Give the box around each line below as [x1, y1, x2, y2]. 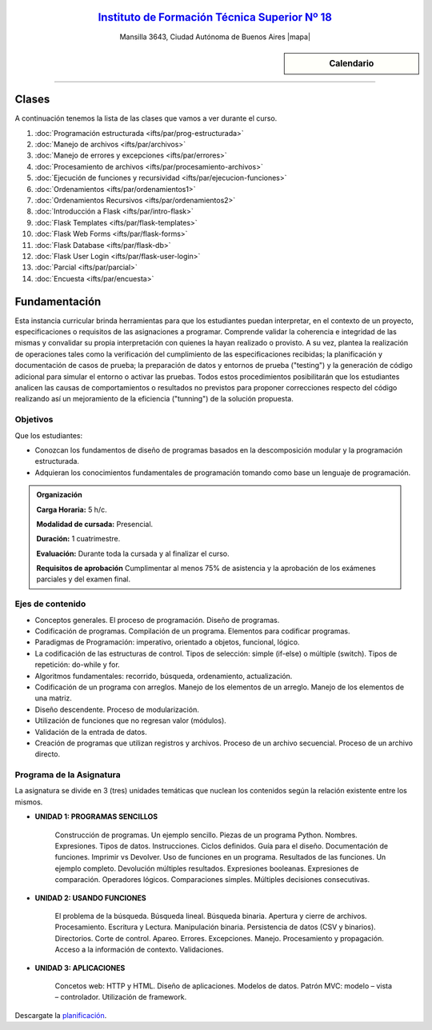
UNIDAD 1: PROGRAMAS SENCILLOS [34, 812, 158, 821]
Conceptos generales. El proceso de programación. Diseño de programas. [34, 615, 280, 625]
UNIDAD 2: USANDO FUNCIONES [34, 892, 147, 903]
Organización [36, 490, 83, 500]
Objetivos [14, 414, 54, 425]
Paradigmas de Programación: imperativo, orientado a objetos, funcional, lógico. [34, 637, 300, 647]
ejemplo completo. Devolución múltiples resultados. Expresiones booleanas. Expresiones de [54, 864, 359, 873]
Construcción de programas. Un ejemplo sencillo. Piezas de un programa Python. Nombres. [54, 830, 358, 840]
